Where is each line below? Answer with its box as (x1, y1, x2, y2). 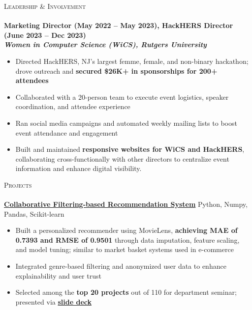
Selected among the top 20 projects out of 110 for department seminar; (15, 287, 237, 297)
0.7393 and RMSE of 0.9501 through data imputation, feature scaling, (15, 234, 240, 245)
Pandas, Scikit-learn (4, 208, 64, 219)
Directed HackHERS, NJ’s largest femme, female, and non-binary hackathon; (15, 56, 249, 66)
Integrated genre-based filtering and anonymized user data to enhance (15, 261, 226, 271)
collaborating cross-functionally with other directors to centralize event (15, 153, 229, 164)
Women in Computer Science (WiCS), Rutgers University (4, 39, 207, 50)
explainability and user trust (15, 270, 101, 281)
